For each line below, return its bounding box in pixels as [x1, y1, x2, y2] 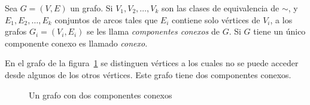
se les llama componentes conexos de [87, 25, 220, 38]
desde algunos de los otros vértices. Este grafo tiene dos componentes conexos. [5, 68, 291, 81]
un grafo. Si [70, 2, 113, 14]
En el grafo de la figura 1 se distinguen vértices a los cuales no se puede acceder [5, 57, 299, 69]
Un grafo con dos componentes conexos [29, 88, 172, 101]
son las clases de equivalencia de [161, 2, 279, 14]
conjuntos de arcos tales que [54, 13, 158, 26]
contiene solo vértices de [171, 13, 260, 26]
